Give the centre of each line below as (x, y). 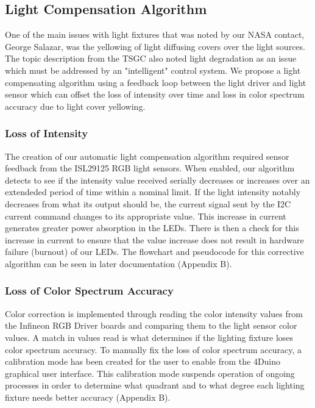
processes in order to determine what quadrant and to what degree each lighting (155, 385)
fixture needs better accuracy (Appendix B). (88, 397)
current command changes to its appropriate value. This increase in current (146, 216)
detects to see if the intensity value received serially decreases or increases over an (157, 180)
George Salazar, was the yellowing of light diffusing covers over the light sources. (155, 46)
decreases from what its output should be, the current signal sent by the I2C (148, 203)
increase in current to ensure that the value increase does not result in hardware (154, 239)
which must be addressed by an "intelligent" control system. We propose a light (153, 70)
